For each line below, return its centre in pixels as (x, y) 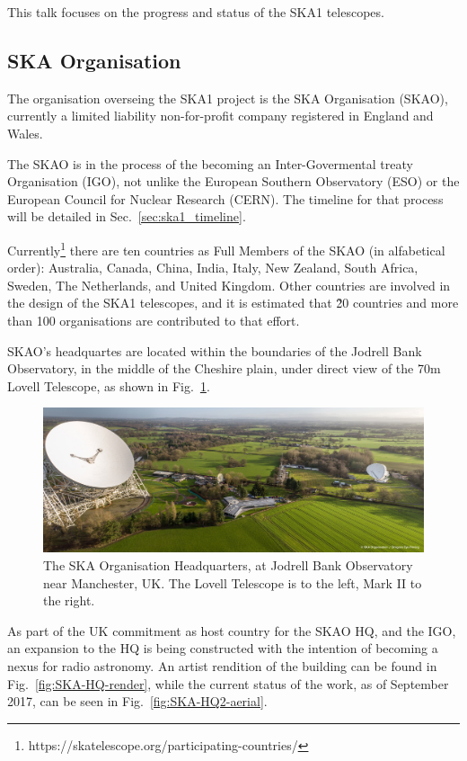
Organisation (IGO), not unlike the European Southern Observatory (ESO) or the (233, 181)
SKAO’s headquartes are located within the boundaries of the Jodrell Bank (215, 350)
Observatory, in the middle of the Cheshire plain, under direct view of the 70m (224, 368)
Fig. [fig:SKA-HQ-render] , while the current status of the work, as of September (228, 683)
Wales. (25, 133)
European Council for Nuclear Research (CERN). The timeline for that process (225, 198)
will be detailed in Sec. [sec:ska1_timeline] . (127, 216)
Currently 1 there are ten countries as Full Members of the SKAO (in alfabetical (226, 248)
